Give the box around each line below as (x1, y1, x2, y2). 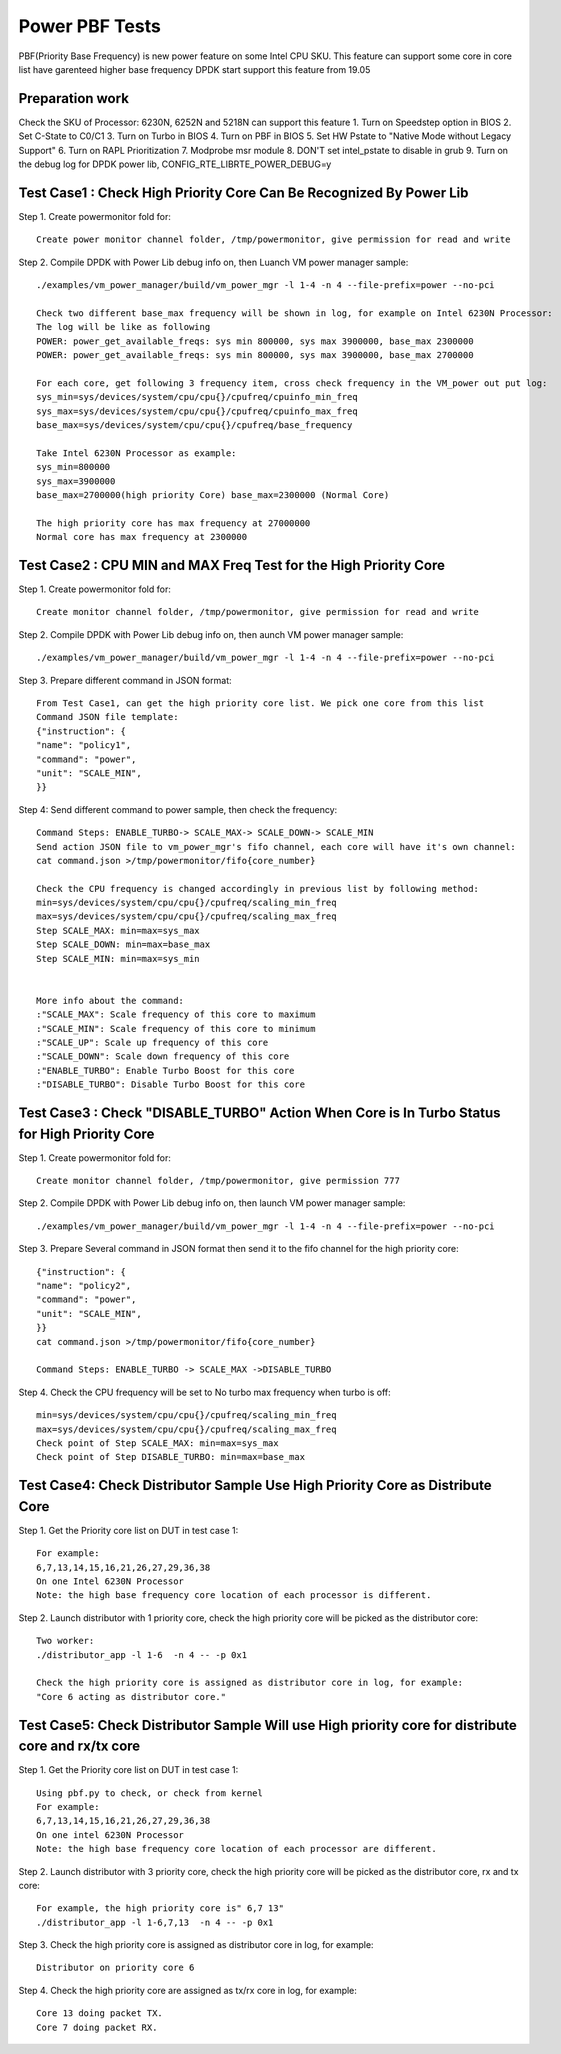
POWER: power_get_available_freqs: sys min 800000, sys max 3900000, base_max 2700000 (36, 350, 474, 361)
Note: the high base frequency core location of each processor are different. (36, 1843, 437, 1855)
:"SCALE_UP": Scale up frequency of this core (36, 1036, 269, 1048)
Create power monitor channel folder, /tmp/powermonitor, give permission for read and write (36, 234, 511, 245)
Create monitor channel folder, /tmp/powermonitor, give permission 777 (36, 1175, 400, 1187)
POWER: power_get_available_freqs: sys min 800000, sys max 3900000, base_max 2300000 (36, 335, 474, 347)
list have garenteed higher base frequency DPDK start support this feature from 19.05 (18, 63, 371, 75)
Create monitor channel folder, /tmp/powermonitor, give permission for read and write (36, 606, 480, 618)
